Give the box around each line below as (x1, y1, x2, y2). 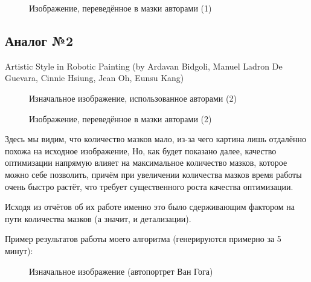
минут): (5, 244, 33, 257)
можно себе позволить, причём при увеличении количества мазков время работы (5, 168, 302, 180)
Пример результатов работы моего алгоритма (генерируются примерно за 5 (5, 232, 281, 245)
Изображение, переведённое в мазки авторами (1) (29, 2, 212, 14)
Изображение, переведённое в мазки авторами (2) (29, 112, 212, 125)
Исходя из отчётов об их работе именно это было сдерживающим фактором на (5, 200, 295, 213)
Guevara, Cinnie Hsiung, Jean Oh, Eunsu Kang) (5, 71, 184, 84)
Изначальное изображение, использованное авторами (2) (29, 91, 237, 104)
